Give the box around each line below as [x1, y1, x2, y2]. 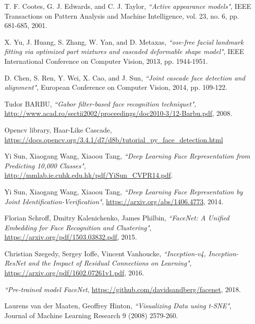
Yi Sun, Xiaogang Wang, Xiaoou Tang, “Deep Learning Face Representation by [4, 186, 243, 196]
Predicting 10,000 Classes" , [4, 160, 86, 170]
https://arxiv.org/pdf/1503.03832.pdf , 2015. [4, 232, 137, 242]
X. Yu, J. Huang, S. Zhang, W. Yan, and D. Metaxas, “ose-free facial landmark [4, 36, 244, 47]
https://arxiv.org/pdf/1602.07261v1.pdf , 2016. [4, 268, 144, 278]
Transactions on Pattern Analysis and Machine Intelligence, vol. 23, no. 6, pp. [4, 10, 239, 21]
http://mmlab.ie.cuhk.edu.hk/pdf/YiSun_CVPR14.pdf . [4, 170, 173, 180]
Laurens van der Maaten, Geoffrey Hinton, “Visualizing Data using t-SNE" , [4, 300, 231, 311]
